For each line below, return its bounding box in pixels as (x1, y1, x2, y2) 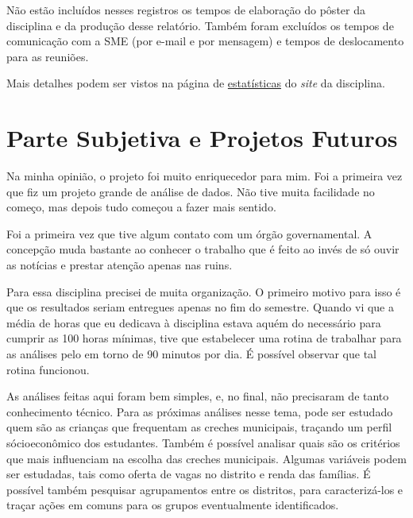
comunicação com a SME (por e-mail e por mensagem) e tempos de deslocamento (6, 33, 404, 49)
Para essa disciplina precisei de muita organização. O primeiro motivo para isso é (6, 283, 401, 300)
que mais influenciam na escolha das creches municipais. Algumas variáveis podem (6, 450, 407, 466)
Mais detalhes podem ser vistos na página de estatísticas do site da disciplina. (6, 75, 385, 91)
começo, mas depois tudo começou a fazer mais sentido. (6, 199, 276, 215)
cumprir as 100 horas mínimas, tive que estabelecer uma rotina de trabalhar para (6, 330, 402, 346)
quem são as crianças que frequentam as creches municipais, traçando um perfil (6, 419, 392, 435)
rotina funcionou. (6, 361, 90, 377)
